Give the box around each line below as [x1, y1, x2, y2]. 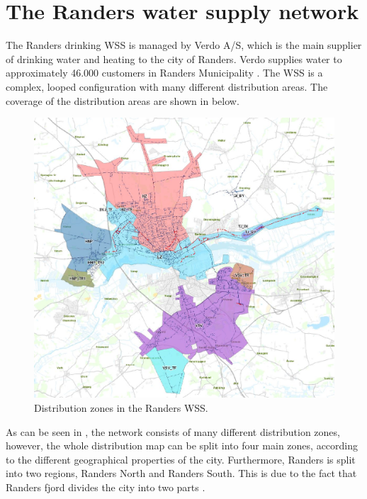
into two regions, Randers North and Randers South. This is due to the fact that [6, 466, 357, 481]
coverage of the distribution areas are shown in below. [6, 93, 239, 108]
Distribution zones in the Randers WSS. [34, 400, 208, 415]
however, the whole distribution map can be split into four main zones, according [6, 438, 358, 453]
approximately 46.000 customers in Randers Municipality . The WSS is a [6, 65, 323, 80]
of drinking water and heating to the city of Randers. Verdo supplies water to [6, 51, 342, 66]
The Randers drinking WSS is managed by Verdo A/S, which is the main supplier [6, 38, 362, 52]
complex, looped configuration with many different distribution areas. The [6, 79, 328, 94]
